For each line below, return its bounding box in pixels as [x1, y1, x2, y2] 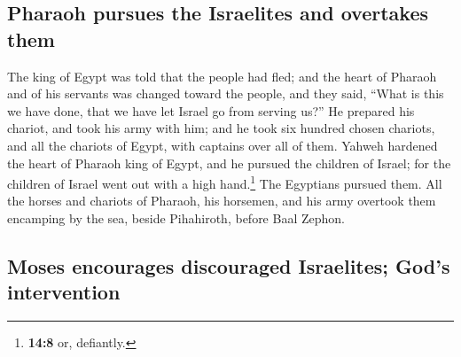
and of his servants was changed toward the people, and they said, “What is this [7, 84, 444, 103]
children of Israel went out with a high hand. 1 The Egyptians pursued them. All [7, 172, 442, 192]
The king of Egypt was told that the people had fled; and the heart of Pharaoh [7, 66, 437, 85]
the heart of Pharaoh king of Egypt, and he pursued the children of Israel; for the [7, 153, 451, 172]
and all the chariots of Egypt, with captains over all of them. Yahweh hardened [7, 136, 438, 154]
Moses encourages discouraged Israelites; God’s [7, 252, 450, 279]
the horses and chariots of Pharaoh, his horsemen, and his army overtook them [7, 191, 436, 210]
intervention [7, 278, 121, 306]
